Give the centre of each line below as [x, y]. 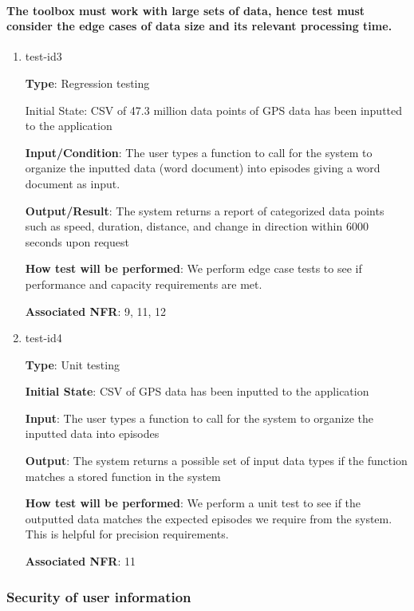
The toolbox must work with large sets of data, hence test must [186, 10]
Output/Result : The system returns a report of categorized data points [205, 210]
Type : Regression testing [87, 83]
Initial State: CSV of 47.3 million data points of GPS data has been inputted [214, 110]
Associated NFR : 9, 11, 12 [96, 311]
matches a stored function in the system [123, 476]
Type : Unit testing [72, 364]
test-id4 [43, 338]
